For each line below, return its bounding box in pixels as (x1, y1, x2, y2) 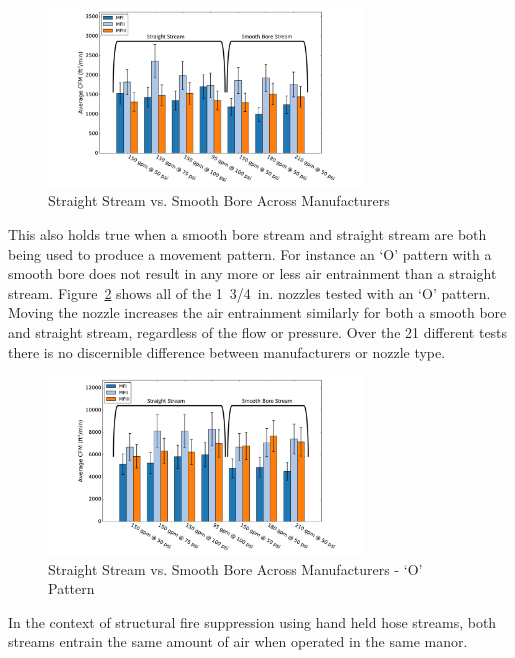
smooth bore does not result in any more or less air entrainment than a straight (8, 263, 497, 284)
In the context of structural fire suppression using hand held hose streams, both (8, 611, 497, 632)
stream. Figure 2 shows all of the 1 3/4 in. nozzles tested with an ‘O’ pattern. (8, 282, 491, 303)
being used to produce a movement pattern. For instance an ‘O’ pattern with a (8, 243, 492, 264)
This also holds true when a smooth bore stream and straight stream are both (8, 224, 487, 245)
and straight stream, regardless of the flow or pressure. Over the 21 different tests (8, 322, 508, 343)
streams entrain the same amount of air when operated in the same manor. (8, 631, 468, 652)
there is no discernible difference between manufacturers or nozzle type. (8, 341, 446, 362)
